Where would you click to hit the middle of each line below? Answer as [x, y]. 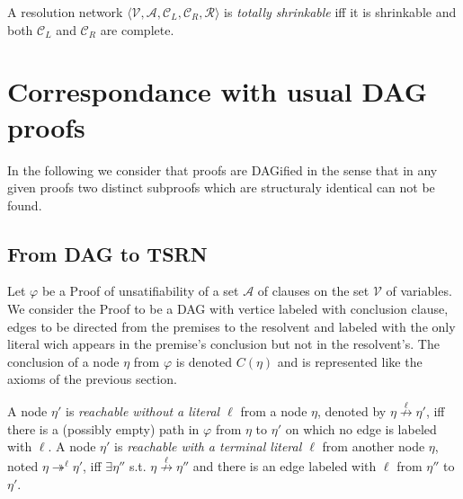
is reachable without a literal [142, 411]
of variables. [419, 291]
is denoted [204, 361]
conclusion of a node [63, 361]
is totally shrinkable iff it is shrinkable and [340, 12]
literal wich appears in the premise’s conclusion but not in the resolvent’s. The [223, 344]
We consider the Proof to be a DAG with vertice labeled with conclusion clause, [228, 309]
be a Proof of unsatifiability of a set [140, 291]
